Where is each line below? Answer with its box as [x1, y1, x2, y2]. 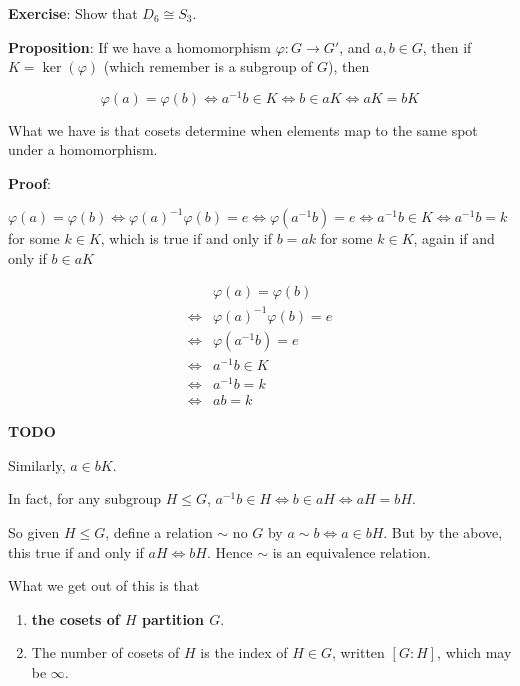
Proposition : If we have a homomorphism [8, 36, 272, 57]
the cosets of [31, 608, 120, 629]
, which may [437, 642, 512, 663]
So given [8, 521, 60, 542]
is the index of [200, 642, 288, 663]
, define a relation [105, 521, 213, 542]
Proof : [8, 173, 52, 194]
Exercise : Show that [8, 3, 138, 23]
